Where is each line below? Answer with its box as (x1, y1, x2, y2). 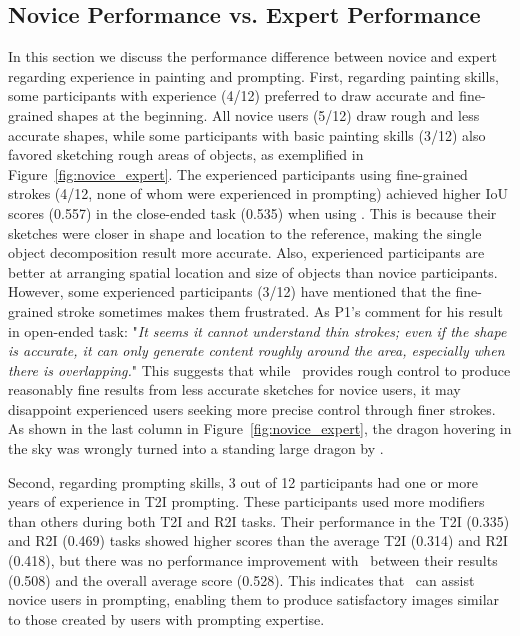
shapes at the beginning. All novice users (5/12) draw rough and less (57, 104, 480, 125)
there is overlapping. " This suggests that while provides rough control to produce (8, 359, 511, 380)
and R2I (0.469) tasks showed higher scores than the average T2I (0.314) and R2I (8, 530, 508, 551)
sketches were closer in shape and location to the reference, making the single (8, 222, 482, 243)
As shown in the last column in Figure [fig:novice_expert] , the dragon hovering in (8, 418, 512, 439)
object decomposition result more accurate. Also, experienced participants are (8, 242, 485, 263)
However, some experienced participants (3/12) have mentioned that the (8, 281, 451, 302)
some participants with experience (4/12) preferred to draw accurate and (8, 85, 455, 106)
